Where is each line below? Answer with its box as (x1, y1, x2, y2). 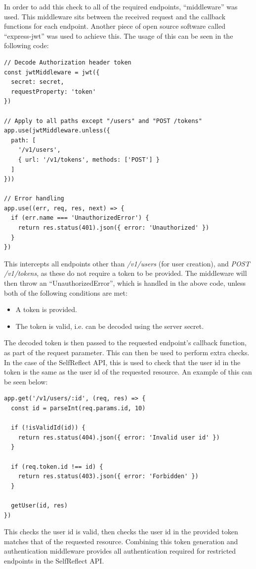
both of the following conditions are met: (4, 287, 128, 298)
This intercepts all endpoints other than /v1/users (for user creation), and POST (4, 258, 250, 268)
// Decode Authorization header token (4, 59, 131, 66)
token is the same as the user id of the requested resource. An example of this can (4, 367, 252, 377)
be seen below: (4, 376, 48, 386)
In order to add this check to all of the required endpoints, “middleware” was (4, 1, 238, 11)
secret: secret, (11, 78, 64, 86)
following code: (4, 40, 49, 51)
